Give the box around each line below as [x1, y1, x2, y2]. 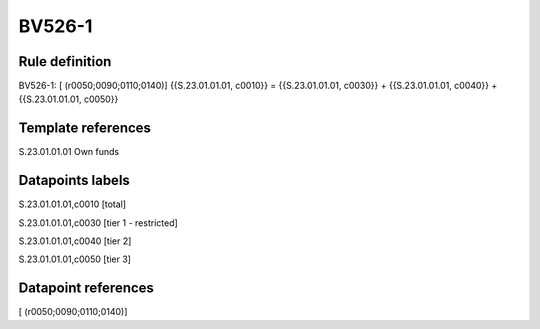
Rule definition [18, 53, 112, 70]
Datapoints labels [18, 172, 130, 189]
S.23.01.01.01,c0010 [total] [18, 198, 127, 210]
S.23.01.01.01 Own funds [18, 146, 120, 158]
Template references [18, 120, 152, 137]
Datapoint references [18, 280, 155, 297]
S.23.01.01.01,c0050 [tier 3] [18, 253, 132, 265]
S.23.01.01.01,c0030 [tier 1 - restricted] [18, 216, 179, 229]
